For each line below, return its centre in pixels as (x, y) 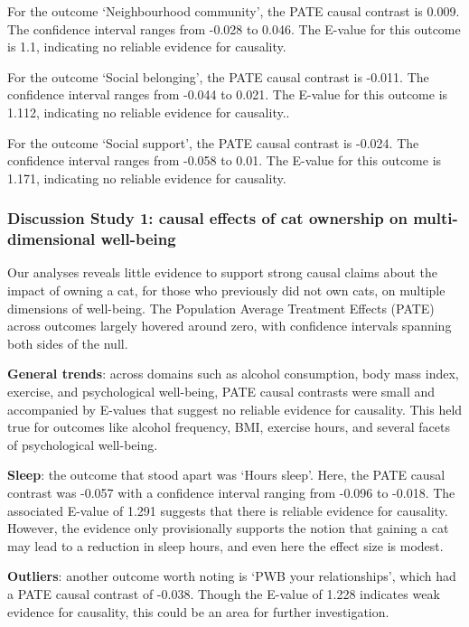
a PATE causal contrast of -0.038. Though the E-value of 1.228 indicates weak (224, 593)
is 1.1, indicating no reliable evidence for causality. (147, 47)
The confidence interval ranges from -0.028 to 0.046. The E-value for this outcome (234, 28)
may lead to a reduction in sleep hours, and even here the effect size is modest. (225, 545)
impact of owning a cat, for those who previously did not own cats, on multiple (226, 290)
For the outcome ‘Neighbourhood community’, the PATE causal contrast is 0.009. (234, 11)
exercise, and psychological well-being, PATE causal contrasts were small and (221, 392)
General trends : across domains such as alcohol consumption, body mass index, (233, 374)
